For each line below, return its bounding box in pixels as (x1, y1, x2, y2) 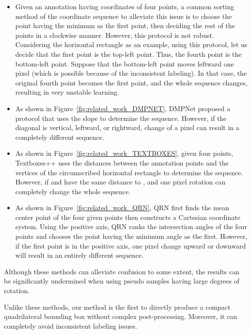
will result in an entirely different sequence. (15, 250, 144, 260)
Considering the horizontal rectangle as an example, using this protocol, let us (15, 39, 248, 50)
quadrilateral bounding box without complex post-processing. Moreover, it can (4, 311, 237, 321)
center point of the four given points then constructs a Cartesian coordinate (15, 212, 240, 222)
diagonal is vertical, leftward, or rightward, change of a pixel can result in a (15, 122, 239, 133)
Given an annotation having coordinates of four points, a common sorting (15, 1, 235, 11)
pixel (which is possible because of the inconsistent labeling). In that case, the (15, 68, 247, 78)
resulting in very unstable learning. (15, 87, 119, 97)
